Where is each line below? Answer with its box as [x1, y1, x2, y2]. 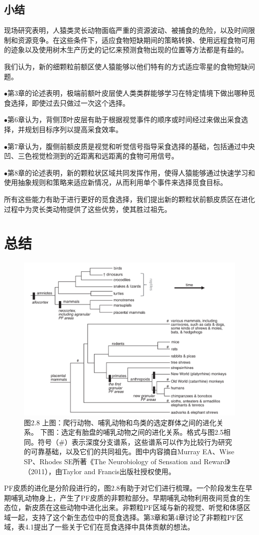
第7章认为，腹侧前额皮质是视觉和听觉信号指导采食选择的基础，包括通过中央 [7, 141, 255, 151]
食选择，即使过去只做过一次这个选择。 [4, 97, 129, 108]
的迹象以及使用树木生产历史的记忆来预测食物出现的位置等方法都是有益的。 [4, 44, 248, 55]
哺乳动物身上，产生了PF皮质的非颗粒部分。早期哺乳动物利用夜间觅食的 [10, 492, 244, 503]
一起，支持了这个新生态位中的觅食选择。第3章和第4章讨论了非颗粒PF [10, 512, 237, 522]
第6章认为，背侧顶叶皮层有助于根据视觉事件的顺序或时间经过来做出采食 [7, 114, 241, 125]
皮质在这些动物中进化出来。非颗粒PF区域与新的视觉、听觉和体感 [31, 502, 244, 513]
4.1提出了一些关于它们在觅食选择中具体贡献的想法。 [24, 522, 194, 532]
